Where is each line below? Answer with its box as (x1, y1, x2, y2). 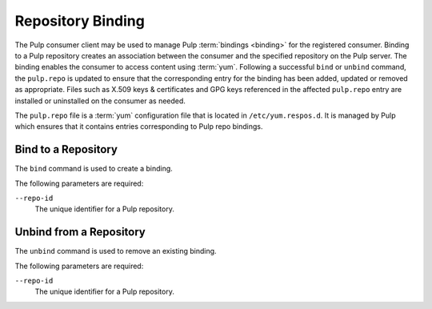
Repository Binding (14, 12, 146, 30)
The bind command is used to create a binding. (14, 164, 174, 174)
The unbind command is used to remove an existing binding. (14, 247, 217, 256)
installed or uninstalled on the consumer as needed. (14, 96, 186, 106)
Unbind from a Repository (14, 225, 146, 239)
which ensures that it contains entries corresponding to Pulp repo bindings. (14, 122, 263, 131)
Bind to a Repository (14, 142, 118, 156)
